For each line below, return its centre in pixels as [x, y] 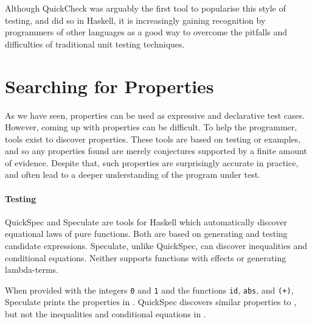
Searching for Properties [109, 86]
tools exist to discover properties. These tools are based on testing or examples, [153, 139]
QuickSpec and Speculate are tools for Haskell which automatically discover [146, 221]
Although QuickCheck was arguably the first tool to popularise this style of [145, 8]
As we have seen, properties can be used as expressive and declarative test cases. [155, 115]
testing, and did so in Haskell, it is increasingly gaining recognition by [135, 20]
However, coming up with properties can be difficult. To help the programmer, [151, 127]
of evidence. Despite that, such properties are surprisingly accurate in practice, [152, 162]
